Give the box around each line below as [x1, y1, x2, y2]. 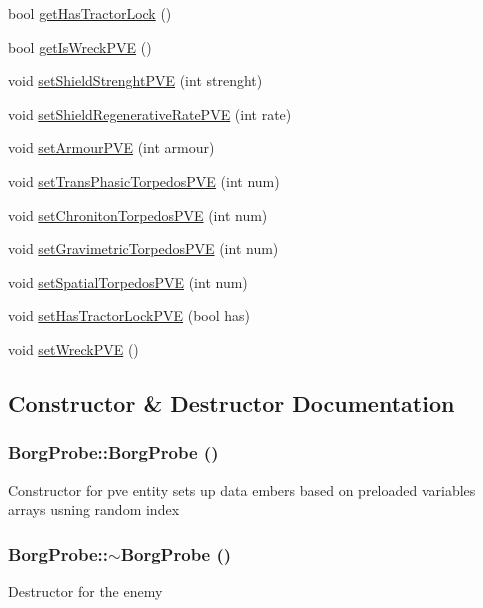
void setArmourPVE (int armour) [8, 137, 215, 158]
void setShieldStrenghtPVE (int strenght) [8, 70, 263, 91]
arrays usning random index [8, 499, 180, 520]
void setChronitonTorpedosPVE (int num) [8, 204, 268, 225]
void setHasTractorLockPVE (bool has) [8, 305, 251, 326]
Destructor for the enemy [8, 580, 163, 601]
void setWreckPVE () [8, 338, 139, 359]
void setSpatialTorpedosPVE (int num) [8, 271, 248, 292]
